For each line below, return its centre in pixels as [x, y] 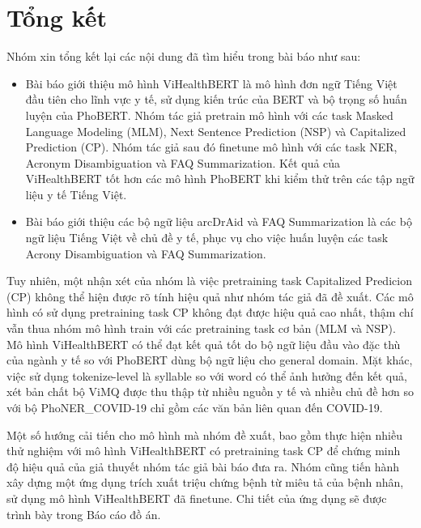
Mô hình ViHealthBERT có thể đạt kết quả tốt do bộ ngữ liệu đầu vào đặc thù [204, 344]
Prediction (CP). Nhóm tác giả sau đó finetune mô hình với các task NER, [211, 147]
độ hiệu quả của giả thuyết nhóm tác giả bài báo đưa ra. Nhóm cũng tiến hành [203, 466]
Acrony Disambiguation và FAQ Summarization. [146, 253]
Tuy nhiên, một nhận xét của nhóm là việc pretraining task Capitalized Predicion [209, 281]
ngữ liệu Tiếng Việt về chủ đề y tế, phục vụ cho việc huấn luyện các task [207, 238]
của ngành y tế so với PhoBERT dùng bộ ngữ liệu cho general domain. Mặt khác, [210, 360]
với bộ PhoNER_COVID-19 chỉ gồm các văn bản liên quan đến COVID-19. [195, 407]
